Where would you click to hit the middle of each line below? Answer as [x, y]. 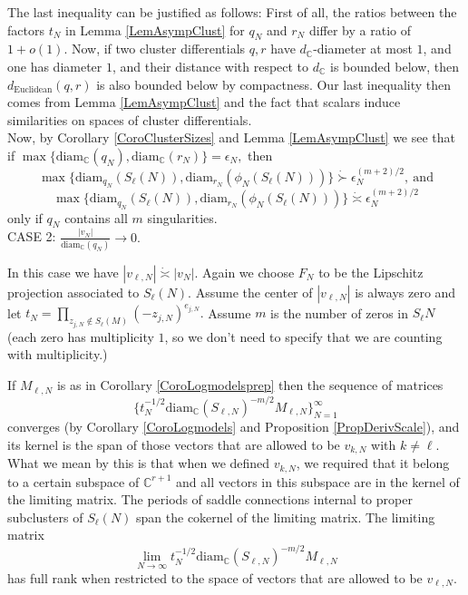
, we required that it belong [373, 463]
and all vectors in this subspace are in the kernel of [318, 481]
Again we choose [248, 272]
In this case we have [63, 272]
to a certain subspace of [73, 481]
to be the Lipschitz [371, 272]
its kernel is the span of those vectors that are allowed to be [174, 444]
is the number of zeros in [339, 312]
